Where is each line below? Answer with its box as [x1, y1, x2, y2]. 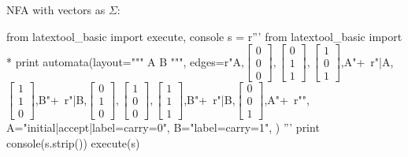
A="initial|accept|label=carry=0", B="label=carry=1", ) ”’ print [6, 119, 320, 136]
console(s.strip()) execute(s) [6, 134, 140, 151]
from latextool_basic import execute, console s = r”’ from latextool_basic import [6, 28, 402, 44]
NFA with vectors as [6, 2, 106, 17]
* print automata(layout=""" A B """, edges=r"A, [6, 53, 244, 69]
